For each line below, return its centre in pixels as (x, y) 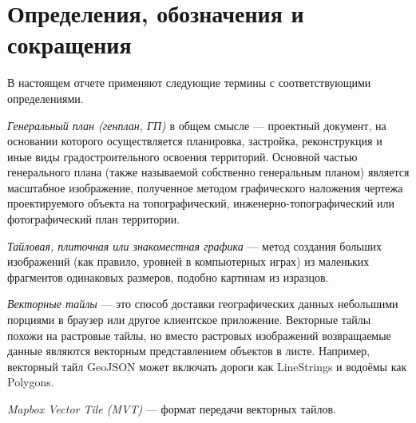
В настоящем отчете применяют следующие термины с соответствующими (189, 83)
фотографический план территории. (94, 219)
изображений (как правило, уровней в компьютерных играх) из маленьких (188, 261)
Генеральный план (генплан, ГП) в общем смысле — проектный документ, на (197, 125)
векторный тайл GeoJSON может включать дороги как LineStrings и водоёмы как (207, 366)
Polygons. (31, 382)
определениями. (46, 98)
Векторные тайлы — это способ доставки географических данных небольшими (203, 304)
